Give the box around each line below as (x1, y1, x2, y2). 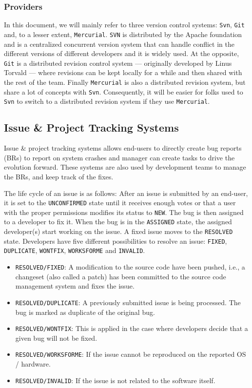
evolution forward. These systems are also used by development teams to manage (4, 162, 246, 172)
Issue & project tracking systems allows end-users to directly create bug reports (4, 143, 242, 153)
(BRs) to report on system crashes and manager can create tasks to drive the (4, 152, 235, 162)
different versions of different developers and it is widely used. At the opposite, (4, 48, 239, 58)
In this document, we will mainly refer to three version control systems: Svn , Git (4, 19, 245, 30)
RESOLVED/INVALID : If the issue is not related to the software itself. (15, 375, 215, 385)
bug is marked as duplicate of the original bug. (15, 307, 155, 317)
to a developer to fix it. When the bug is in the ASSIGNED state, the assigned (4, 216, 232, 227)
